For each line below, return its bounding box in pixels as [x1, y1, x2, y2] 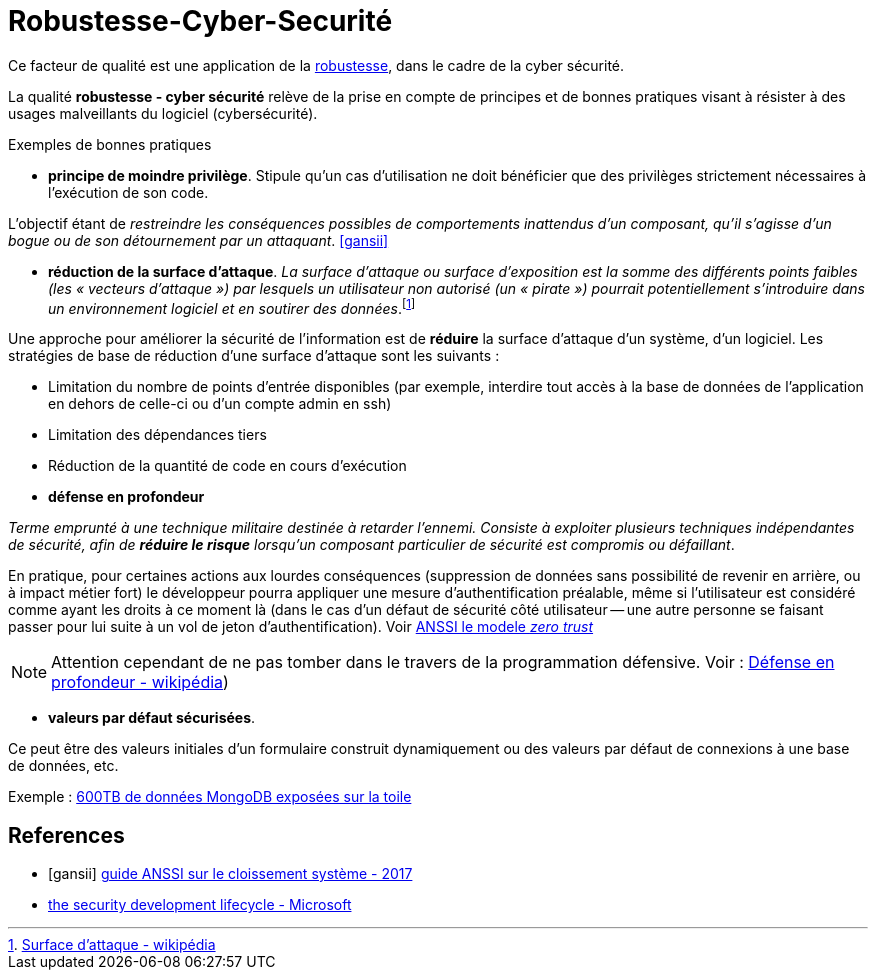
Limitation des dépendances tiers [48, 426, 267, 444]
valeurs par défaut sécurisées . [48, 709, 256, 727]
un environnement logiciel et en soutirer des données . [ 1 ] [48, 296, 416, 317]
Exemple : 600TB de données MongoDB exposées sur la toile [8, 788, 412, 806]
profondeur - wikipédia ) [51, 672, 229, 693]
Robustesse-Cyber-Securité [8, 4, 393, 38]
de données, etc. [8, 757, 119, 775]
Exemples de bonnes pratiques [8, 135, 212, 153]
